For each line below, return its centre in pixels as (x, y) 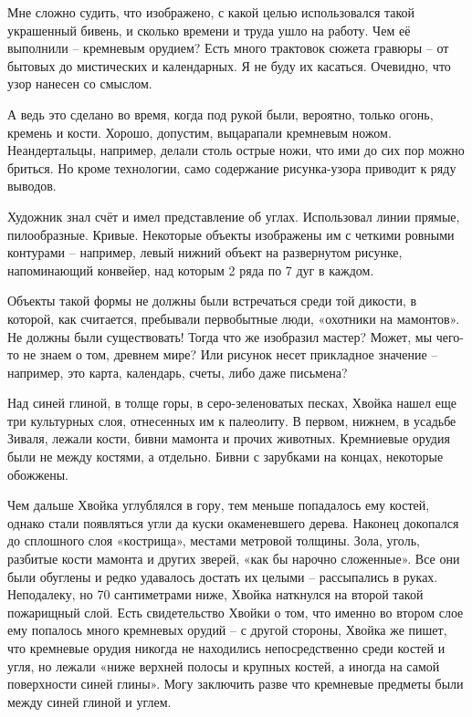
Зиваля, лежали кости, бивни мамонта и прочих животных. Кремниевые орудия (229, 438)
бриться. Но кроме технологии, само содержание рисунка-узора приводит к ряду (232, 167)
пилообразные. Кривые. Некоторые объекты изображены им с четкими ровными (231, 234)
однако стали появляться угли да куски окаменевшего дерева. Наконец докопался (233, 522)
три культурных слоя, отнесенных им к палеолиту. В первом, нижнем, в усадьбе (232, 420)
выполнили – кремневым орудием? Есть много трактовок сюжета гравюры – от (228, 48)
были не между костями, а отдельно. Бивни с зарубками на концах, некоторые (226, 457)
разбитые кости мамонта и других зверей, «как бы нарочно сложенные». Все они (234, 559)
